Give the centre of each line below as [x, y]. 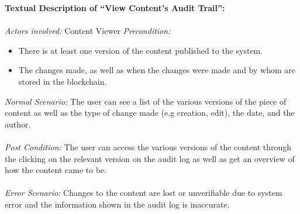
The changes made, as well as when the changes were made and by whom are [157, 70]
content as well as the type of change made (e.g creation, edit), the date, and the [150, 113]
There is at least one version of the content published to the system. [141, 50]
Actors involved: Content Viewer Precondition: [88, 31]
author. [18, 124]
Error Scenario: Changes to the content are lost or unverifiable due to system [144, 193]
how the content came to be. [56, 170]
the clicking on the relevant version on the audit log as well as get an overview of [150, 158]
